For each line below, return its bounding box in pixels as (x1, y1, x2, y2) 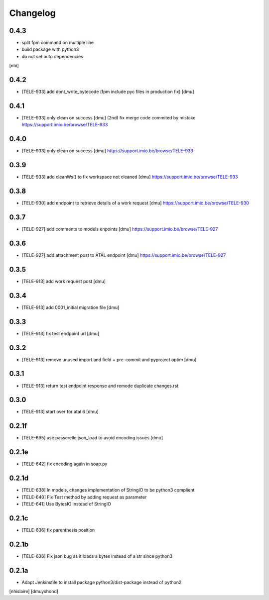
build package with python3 (21, 46, 79, 52)
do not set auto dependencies (21, 53, 83, 59)
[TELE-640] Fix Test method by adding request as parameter (21, 494, 147, 500)
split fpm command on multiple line (21, 40, 94, 46)
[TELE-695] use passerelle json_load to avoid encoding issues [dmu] (21, 435, 163, 441)
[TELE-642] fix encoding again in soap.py (21, 461, 108, 467)
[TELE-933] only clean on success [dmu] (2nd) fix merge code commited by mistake (21, 115, 196, 121)
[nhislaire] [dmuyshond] (9, 589, 59, 595)
